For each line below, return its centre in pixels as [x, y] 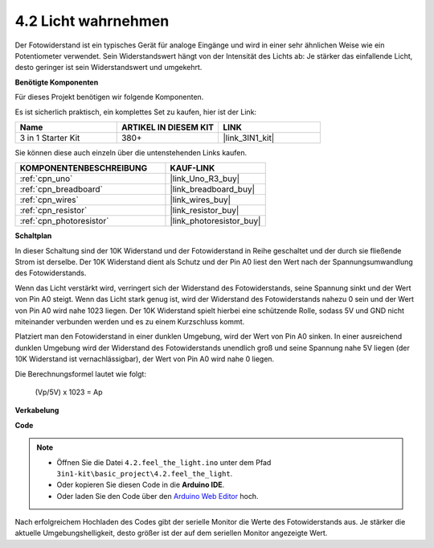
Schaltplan [33, 236]
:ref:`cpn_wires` [49, 200]
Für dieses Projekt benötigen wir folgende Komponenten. [109, 97]
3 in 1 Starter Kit [50, 138]
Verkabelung [37, 410]
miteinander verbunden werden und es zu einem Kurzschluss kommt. [130, 322]
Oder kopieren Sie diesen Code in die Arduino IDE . [141, 485]
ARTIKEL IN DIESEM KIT [168, 127]
